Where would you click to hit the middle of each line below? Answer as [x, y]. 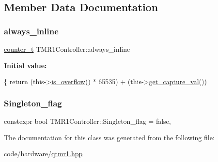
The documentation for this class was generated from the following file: [109, 137]
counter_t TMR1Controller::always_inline [67, 49]
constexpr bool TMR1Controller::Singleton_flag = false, [87, 121]
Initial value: [25, 65]
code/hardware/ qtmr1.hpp [43, 154]
